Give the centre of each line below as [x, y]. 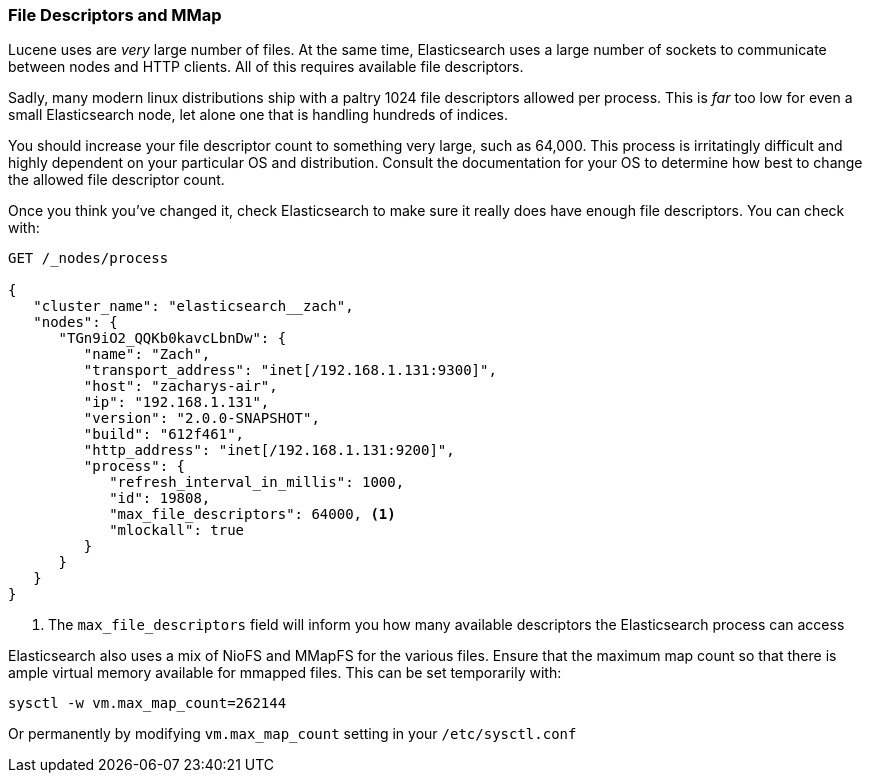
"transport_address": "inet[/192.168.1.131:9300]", [290, 370]
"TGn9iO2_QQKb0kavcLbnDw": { [172, 338]
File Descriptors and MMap [115, 15]
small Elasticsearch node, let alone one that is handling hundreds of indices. [258, 115]
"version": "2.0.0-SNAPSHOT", [201, 418]
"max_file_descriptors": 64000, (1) [252, 514]
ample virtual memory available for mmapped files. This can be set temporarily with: [285, 673]
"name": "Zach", [147, 354]
